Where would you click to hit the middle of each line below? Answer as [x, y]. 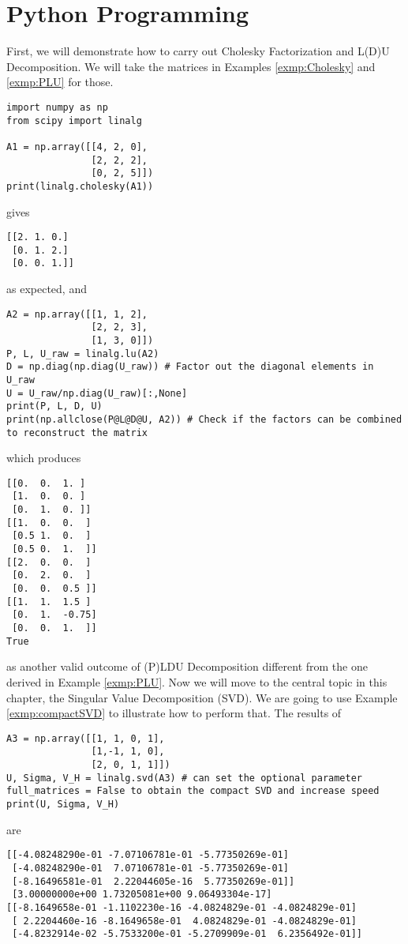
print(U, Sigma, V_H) [63, 804]
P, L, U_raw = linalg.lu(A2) [83, 354]
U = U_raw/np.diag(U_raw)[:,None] [97, 393]
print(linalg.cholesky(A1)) [80, 186]
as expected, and [47, 289]
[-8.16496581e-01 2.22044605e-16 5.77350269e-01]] [153, 881]
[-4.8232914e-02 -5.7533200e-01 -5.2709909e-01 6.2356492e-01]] [187, 934]
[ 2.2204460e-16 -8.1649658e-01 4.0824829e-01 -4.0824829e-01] [184, 921]
